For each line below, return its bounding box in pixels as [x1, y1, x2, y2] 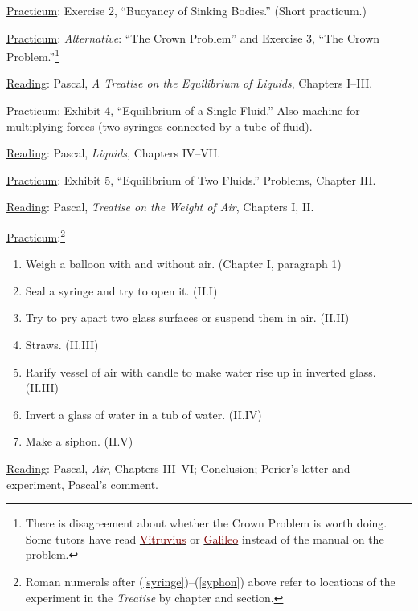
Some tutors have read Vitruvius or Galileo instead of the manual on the [25, 530, 384, 547]
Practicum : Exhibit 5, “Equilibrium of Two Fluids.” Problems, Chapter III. [6, 171, 376, 188]
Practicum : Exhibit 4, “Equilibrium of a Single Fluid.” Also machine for [6, 102, 360, 119]
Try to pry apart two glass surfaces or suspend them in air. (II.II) [25, 309, 350, 326]
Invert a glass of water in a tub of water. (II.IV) [25, 405, 262, 422]
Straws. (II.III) [25, 336, 99, 353]
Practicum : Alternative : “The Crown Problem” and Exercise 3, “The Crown [6, 29, 380, 46]
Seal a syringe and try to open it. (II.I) [25, 282, 218, 299]
